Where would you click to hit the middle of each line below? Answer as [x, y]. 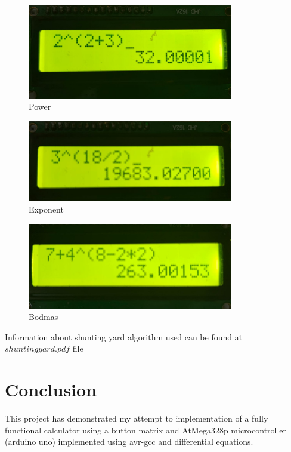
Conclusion [51, 390]
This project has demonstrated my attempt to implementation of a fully [137, 418]
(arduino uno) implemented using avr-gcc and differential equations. [129, 442]
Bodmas [44, 317]
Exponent [46, 209]
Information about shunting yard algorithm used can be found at [124, 336]
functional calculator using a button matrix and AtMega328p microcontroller [146, 430]
